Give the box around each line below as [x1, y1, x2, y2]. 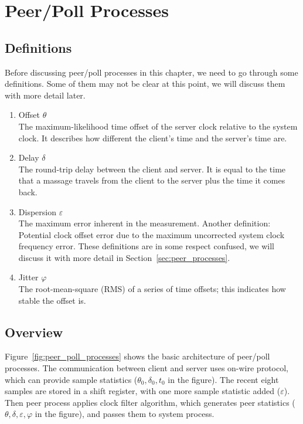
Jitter [18, 271, 39, 283]
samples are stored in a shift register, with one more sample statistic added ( [5, 385, 281, 397]
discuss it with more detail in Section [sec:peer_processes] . [18, 251, 230, 263]
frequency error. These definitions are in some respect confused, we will [18, 240, 274, 252]
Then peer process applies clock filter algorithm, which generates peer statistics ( [5, 396, 295, 408]
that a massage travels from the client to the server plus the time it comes [18, 174, 285, 186]
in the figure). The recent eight [168, 373, 279, 385]
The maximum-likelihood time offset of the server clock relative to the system [18, 120, 298, 132]
